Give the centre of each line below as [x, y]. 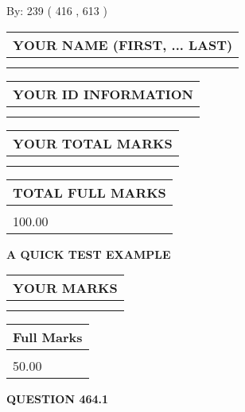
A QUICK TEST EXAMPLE [89, 254]
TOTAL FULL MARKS [89, 192]
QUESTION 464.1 [58, 399]
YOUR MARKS [65, 288]
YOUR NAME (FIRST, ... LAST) [123, 44]
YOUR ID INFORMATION [103, 94]
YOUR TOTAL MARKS [93, 143]
